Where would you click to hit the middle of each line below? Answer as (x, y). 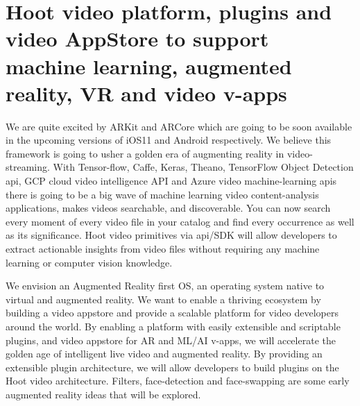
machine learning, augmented (149, 66)
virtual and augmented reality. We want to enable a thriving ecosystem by (163, 299)
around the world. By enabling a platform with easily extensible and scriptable (173, 326)
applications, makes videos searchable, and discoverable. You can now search (168, 208)
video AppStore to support (137, 39)
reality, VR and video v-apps (146, 93)
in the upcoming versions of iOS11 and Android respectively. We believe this (169, 140)
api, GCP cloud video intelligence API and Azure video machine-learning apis (171, 181)
